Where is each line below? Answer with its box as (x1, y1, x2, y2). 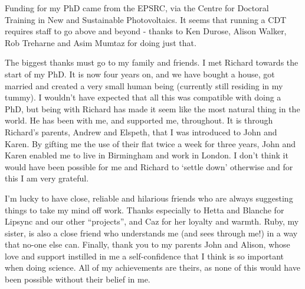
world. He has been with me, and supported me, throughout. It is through (5, 114, 273, 126)
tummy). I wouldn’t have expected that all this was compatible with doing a (5, 91, 281, 103)
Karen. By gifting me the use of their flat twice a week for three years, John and (5, 137, 296, 150)
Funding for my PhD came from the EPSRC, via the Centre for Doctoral (5, 2, 269, 14)
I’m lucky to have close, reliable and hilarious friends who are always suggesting (5, 191, 293, 204)
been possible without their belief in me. (5, 273, 150, 285)
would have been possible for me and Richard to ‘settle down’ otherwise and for (5, 160, 293, 173)
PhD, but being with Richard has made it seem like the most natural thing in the (5, 102, 300, 115)
